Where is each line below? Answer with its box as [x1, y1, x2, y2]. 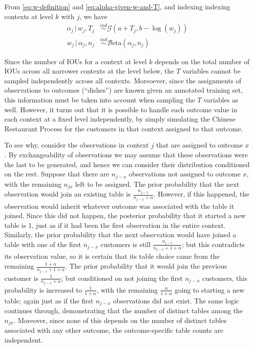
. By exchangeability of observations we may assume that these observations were [4, 149, 248, 160]
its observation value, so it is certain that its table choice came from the [4, 251, 220, 261]
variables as [203, 95, 238, 105]
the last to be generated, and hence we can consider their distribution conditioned [4, 159, 250, 169]
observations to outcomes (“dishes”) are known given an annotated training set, [4, 85, 243, 95]
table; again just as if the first [4, 295, 94, 305]
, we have [79, 11, 107, 21]
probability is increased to [4, 284, 82, 295]
